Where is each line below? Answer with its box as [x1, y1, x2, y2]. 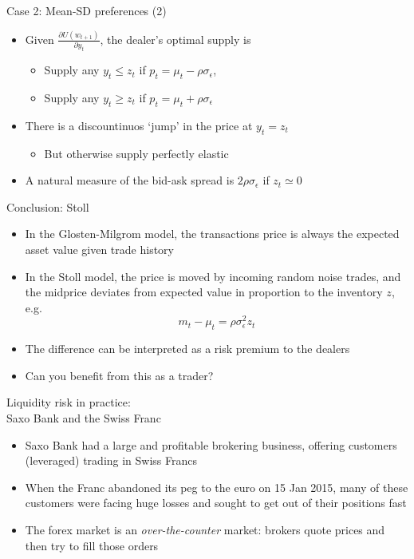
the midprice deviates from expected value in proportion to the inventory [25, 283, 383, 300]
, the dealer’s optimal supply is [100, 30, 251, 47]
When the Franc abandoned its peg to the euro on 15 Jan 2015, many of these [25, 478, 408, 495]
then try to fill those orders [25, 537, 159, 553]
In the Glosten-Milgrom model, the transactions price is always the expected [25, 225, 400, 242]
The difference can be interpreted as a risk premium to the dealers [25, 340, 350, 357]
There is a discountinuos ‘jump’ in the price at [25, 117, 253, 133]
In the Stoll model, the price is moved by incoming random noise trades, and [25, 268, 401, 284]
